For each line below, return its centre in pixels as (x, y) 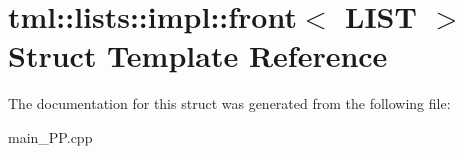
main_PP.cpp (50, 136)
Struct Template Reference (198, 55)
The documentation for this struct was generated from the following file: (229, 103)
